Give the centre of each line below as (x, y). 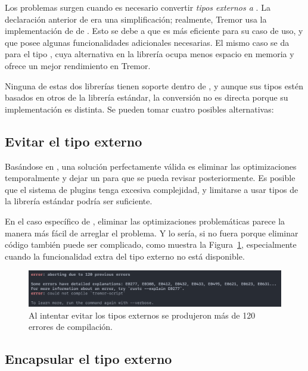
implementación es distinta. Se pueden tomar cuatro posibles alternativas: (139, 109)
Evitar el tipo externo (74, 141)
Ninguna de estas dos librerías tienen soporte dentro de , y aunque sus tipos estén (154, 85)
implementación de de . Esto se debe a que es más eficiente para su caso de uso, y (154, 31)
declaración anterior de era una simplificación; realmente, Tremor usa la (136, 19)
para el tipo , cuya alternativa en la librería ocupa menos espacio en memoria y (150, 54)
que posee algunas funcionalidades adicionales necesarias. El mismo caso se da (147, 42)
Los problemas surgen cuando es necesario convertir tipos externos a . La (138, 7)
